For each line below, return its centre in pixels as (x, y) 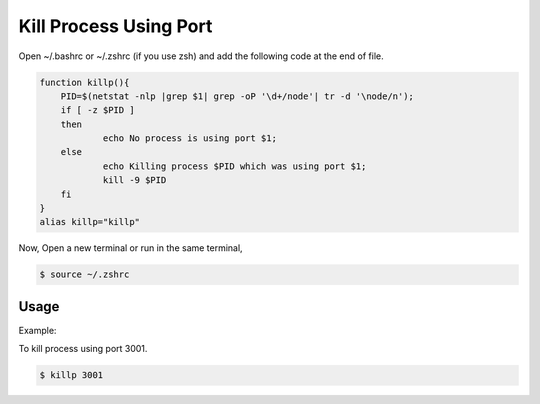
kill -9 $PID (134, 180)
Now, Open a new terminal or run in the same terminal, (131, 248)
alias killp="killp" (89, 222)
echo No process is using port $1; (189, 138)
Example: (37, 330)
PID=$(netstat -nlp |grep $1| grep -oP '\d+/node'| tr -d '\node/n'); (237, 96)
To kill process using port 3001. (83, 349)
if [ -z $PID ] (97, 110)
